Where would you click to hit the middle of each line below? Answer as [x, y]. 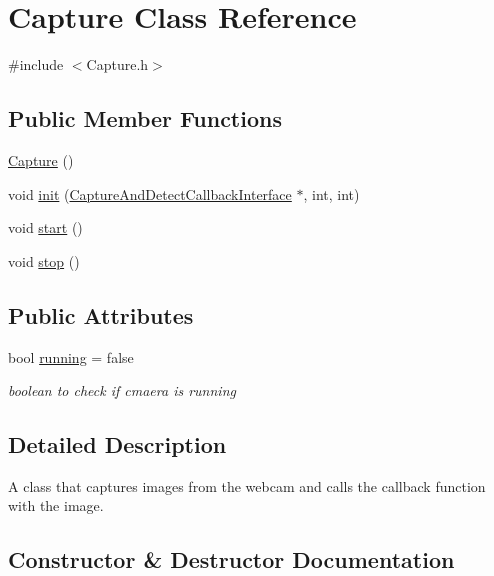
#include [36, 64]
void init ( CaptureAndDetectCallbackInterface [150, 193]
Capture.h [117, 64]
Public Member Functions [145, 118]
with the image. [56, 505]
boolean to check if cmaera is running [122, 390]
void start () [45, 227]
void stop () [44, 260]
